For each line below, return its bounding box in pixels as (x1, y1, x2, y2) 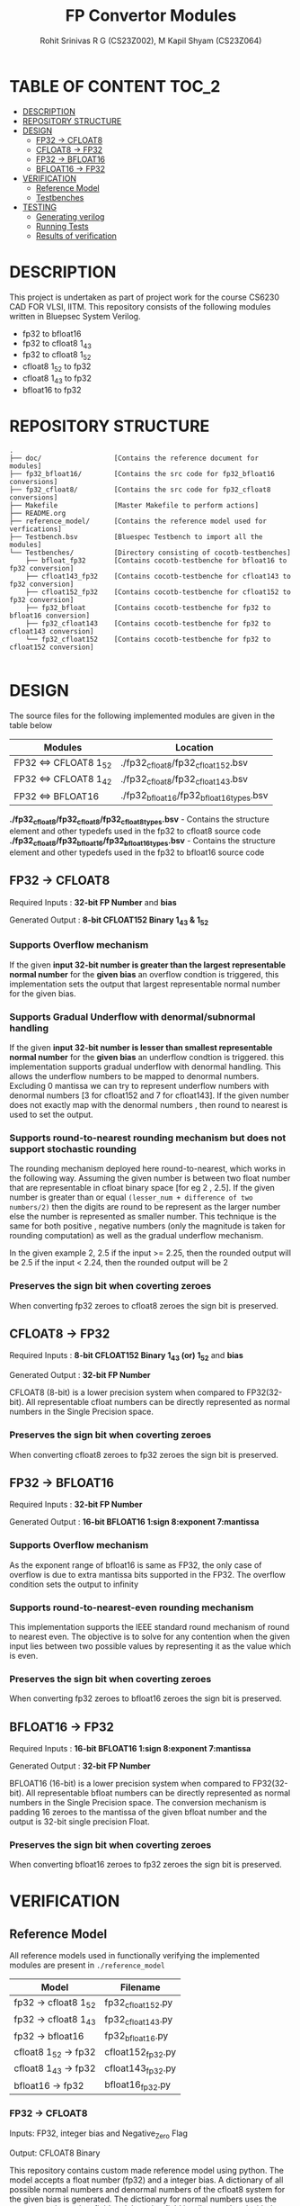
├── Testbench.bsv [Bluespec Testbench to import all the (9, 532, 263, 541)
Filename (119, 1981, 161, 1994)
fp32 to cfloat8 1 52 (22, 349, 92, 363)
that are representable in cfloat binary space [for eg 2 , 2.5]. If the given (9, 1183, 276, 1193)
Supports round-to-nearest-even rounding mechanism (9, 1601, 254, 1614)
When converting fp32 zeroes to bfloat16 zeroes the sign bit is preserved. (9, 1693, 283, 1704)
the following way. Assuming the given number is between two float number (9, 1173, 291, 1184)
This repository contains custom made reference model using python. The (9, 2165, 285, 2175)
